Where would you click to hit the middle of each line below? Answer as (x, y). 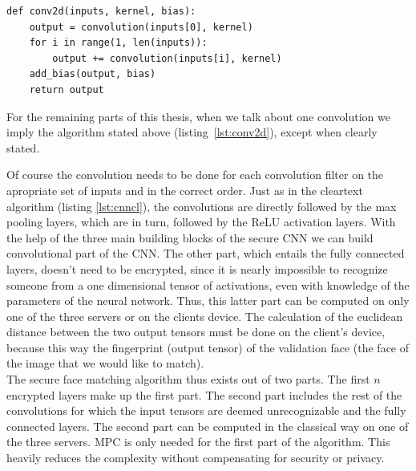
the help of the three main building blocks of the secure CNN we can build (190, 237)
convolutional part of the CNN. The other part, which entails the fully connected (206, 253)
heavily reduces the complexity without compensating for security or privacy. (196, 458)
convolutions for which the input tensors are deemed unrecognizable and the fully (206, 410)
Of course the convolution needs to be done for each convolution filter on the (195, 175)
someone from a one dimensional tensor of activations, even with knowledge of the (208, 284)
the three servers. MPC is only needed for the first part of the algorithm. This (198, 442)
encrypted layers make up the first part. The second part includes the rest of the (204, 394)
